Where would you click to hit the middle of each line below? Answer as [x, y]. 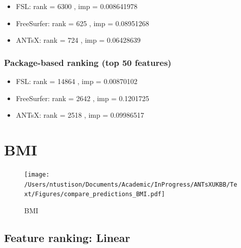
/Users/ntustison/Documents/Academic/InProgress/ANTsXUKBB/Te [131, 184]
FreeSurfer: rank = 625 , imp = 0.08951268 [82, 23]
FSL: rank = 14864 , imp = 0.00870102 [77, 81]
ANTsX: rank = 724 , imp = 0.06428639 [78, 40]
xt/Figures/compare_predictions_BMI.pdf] [95, 194]
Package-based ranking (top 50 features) [88, 62]
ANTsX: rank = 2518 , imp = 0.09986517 [80, 115]
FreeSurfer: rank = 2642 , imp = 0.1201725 [82, 98]
